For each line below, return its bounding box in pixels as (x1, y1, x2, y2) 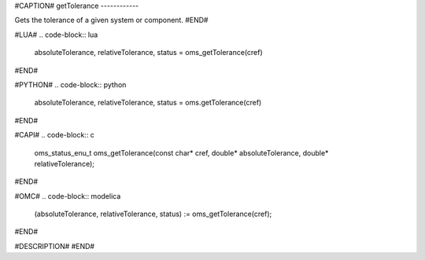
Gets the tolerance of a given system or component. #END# (14, 16, 209, 25)
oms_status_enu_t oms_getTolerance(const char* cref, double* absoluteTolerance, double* (34, 148, 329, 157)
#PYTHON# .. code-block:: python (14, 79, 127, 90)
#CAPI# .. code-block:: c (14, 130, 94, 140)
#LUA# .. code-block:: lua (14, 30, 98, 39)
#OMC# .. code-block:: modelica (14, 191, 121, 200)
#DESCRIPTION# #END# (14, 241, 94, 251)
